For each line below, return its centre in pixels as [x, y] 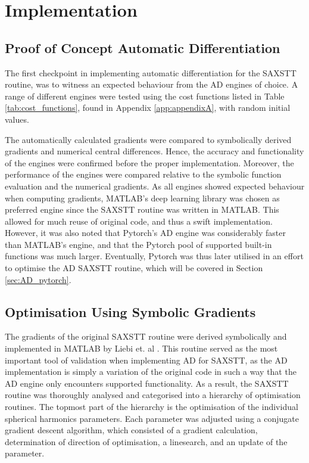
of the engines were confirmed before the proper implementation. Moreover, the [149, 162]
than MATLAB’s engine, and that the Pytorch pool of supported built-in [138, 244]
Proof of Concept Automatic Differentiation [143, 47]
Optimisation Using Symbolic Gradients [130, 311]
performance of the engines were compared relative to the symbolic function [143, 174]
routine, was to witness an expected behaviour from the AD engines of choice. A [152, 84]
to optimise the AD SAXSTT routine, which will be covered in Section [134, 268]
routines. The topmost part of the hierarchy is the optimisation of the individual [152, 407]
